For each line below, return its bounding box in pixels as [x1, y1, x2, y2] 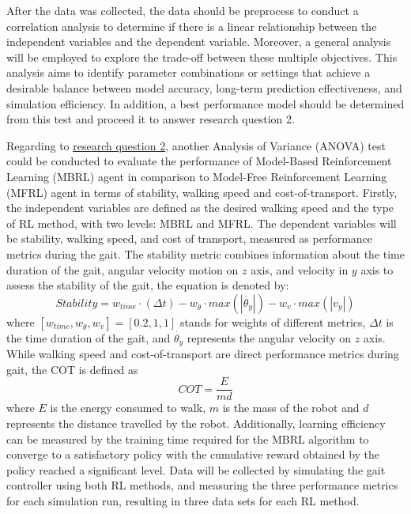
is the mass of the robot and [222, 399, 360, 416]
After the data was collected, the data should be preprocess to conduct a [6, 2, 359, 18]
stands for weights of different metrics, [179, 313, 366, 330]
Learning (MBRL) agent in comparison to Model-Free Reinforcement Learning [6, 168, 387, 184]
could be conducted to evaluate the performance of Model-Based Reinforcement [6, 153, 392, 169]
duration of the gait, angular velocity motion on [6, 261, 239, 278]
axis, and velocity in [251, 261, 349, 278]
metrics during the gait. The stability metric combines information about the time [6, 245, 405, 262]
